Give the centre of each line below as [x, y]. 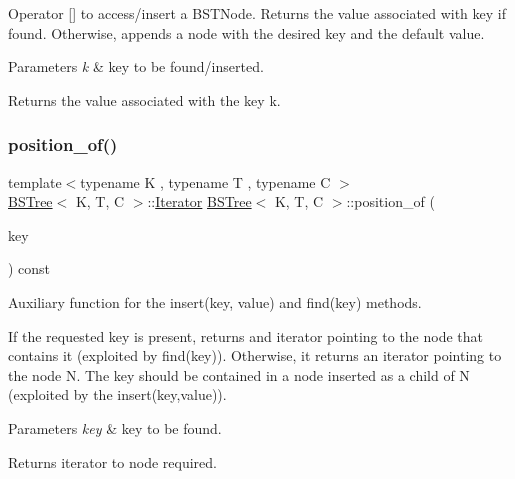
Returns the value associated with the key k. [144, 99]
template [35, 181]
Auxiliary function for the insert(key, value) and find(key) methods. [215, 301]
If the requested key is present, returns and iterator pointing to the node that [246, 335]
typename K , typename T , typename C [205, 181]
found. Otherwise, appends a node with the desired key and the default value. [246, 32]
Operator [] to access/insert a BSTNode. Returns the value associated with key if [257, 13]
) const [29, 268]
